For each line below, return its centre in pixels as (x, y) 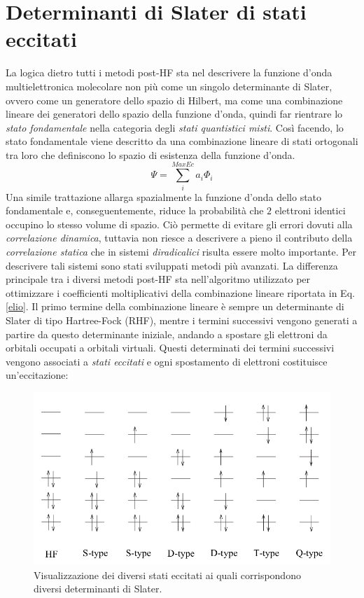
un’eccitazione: (37, 375)
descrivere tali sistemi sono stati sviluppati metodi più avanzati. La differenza (172, 265)
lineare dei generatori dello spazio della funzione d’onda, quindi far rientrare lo (174, 114)
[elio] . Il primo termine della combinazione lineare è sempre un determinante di (175, 306)
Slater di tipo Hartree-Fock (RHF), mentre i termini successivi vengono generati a (182, 320)
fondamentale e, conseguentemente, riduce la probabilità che (135, 210)
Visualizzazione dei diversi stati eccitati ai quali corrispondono (167, 575)
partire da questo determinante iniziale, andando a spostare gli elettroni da (167, 334)
